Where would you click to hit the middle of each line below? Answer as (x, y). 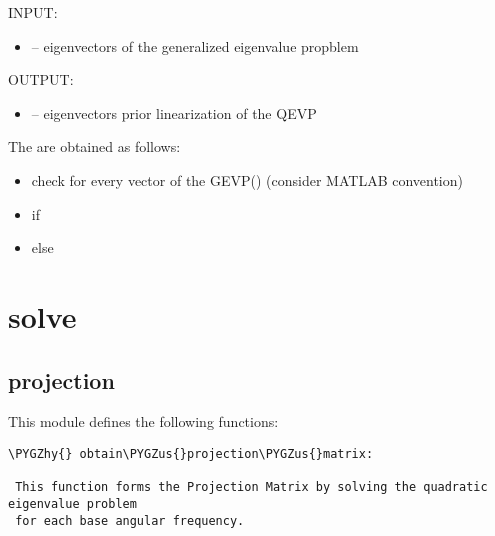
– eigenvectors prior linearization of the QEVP (174, 112)
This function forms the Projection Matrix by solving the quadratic (251, 487)
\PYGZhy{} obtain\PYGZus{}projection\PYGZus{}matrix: (191, 453)
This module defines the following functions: (143, 421)
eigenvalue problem (72, 503)
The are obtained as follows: (94, 146)
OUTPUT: (41, 79)
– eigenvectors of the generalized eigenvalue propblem (195, 45)
